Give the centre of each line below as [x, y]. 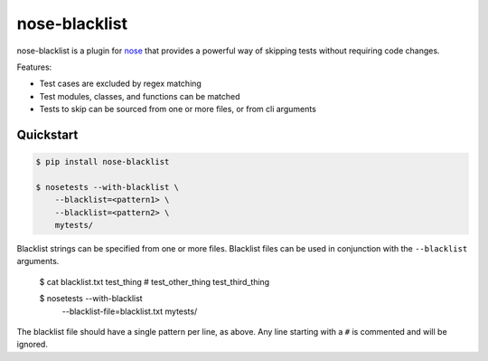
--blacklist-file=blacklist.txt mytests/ [130, 311]
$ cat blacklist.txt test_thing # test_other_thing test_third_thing [155, 281]
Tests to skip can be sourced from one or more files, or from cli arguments [178, 109]
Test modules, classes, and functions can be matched [140, 96]
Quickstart [47, 134]
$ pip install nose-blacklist [103, 162]
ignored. [33, 345]
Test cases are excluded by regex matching [121, 84]
